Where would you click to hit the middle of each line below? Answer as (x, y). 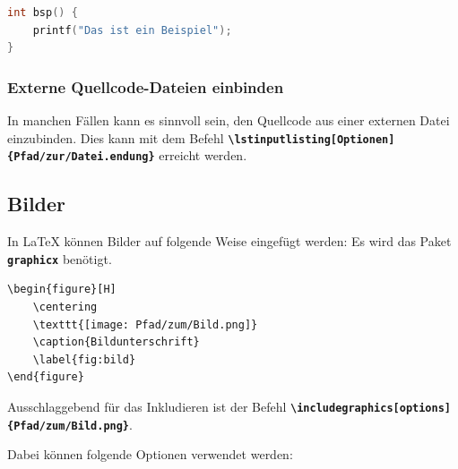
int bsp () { (43, 13)
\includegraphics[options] (371, 408)
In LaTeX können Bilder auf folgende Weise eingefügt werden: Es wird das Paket (229, 241)
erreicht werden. (203, 155)
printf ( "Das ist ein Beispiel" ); (132, 30)
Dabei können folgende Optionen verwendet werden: (150, 454)
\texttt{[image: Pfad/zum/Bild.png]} (145, 324)
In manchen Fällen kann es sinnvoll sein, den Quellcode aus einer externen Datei (229, 120)
